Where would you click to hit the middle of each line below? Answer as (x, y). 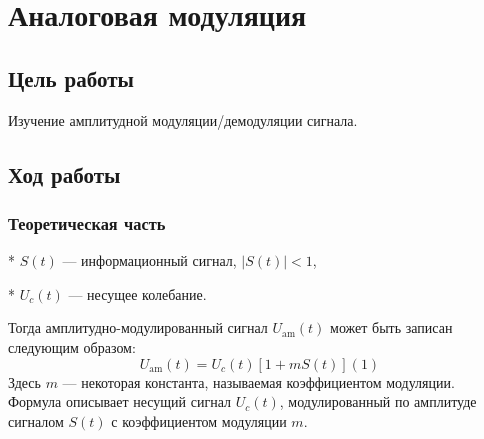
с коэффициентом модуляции (199, 420)
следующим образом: (72, 346)
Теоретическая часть (87, 222)
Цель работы (71, 77)
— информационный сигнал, (149, 260)
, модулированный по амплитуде (378, 401)
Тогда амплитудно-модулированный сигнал (138, 327)
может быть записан (391, 327)
